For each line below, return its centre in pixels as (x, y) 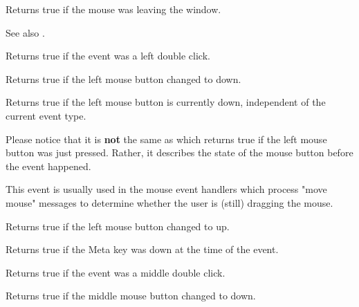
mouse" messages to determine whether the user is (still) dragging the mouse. (169, 202)
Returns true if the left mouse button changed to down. (123, 78)
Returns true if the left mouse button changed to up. (118, 226)
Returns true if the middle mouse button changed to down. (131, 296)
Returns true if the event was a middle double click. (116, 272)
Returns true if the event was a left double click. (108, 56)
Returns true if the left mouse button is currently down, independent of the (166, 102)
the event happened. (48, 166)
